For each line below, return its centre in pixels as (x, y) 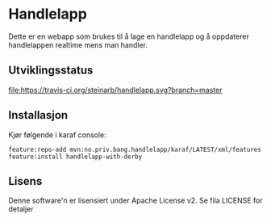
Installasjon (38, 115)
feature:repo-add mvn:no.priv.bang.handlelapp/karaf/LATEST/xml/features (135, 149)
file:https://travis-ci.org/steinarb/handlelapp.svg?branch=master (115, 90)
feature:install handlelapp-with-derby (75, 157)
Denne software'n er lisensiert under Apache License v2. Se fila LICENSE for (136, 201)
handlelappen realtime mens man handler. (78, 44)
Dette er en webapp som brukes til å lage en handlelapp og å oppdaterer (129, 36)
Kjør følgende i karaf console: (57, 135)
